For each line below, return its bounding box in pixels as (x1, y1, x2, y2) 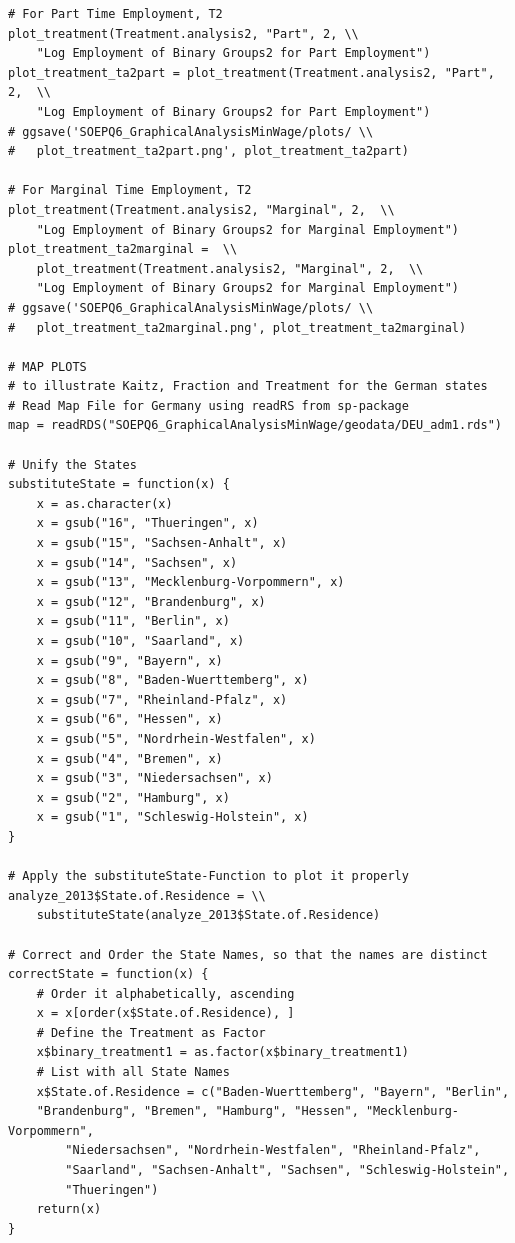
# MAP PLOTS (8, 359, 87, 374)
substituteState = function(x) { (8, 477, 230, 492)
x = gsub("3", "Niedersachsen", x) (36, 771, 273, 786)
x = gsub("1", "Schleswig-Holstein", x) (36, 810, 309, 825)
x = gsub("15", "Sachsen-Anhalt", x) (36, 536, 288, 551)
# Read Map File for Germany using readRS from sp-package (8, 398, 409, 413)
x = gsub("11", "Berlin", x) (36, 614, 230, 629)
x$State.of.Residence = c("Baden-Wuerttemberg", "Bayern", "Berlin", (36, 1084, 510, 1099)
